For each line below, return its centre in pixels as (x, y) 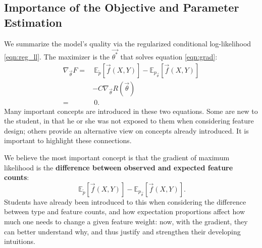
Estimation (33, 22)
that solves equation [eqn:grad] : (169, 56)
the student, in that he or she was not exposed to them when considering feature (129, 121)
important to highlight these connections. (68, 140)
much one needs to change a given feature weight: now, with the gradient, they (126, 221)
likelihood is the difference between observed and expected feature (119, 167)
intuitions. (20, 241)
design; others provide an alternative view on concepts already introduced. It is (126, 130)
